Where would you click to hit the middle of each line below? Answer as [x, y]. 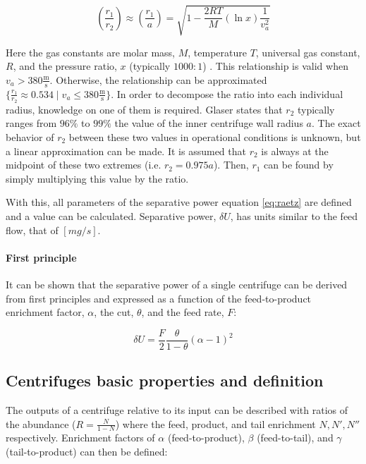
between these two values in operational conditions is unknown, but [215, 136]
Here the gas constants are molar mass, [91, 52]
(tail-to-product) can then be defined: [87, 451]
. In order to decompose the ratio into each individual [227, 93]
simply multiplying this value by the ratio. [97, 178]
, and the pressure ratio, [65, 66]
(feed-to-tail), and [295, 438]
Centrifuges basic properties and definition [165, 380]
